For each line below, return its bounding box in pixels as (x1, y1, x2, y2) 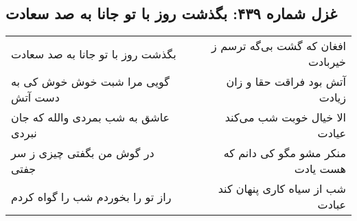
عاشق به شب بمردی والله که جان (11, 109, 170, 126)
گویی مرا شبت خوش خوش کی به (11, 73, 170, 90)
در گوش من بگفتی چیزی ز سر (11, 145, 154, 161)
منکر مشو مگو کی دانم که (223, 145, 346, 161)
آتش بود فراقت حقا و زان (226, 73, 346, 90)
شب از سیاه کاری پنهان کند (218, 181, 346, 197)
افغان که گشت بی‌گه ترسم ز (211, 38, 346, 54)
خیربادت (308, 54, 346, 70)
